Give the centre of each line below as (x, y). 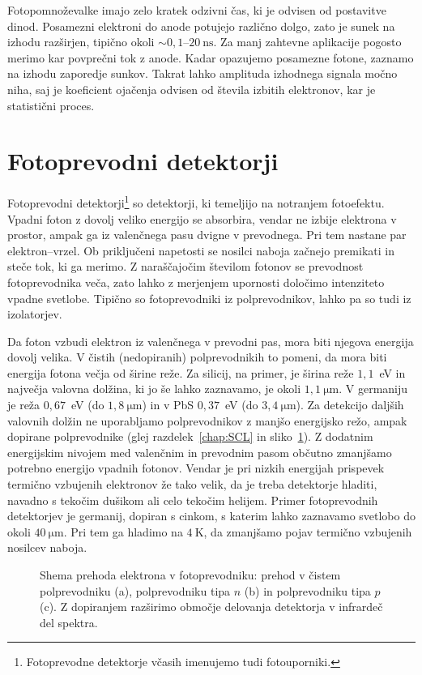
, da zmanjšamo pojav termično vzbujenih (308, 531)
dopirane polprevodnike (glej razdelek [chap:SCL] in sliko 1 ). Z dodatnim (190, 436)
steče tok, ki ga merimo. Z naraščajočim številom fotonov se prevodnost (185, 266)
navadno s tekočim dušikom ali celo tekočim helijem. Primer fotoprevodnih (193, 500)
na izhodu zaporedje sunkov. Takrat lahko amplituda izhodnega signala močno (202, 73)
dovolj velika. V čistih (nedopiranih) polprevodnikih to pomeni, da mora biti (197, 357)
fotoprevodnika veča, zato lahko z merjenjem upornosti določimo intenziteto (196, 282)
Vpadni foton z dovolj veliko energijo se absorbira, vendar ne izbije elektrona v (202, 218)
